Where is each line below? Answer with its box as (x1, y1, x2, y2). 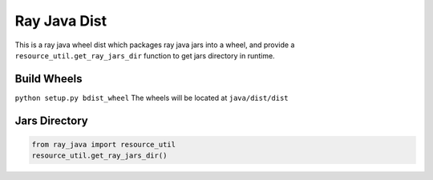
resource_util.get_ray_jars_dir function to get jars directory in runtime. (14, 50, 276, 60)
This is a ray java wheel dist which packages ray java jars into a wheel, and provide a (14, 40, 295, 50)
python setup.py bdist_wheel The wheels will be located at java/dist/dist (14, 93, 289, 102)
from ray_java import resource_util (31, 140, 176, 149)
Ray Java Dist (14, 12, 107, 30)
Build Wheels (14, 72, 83, 86)
